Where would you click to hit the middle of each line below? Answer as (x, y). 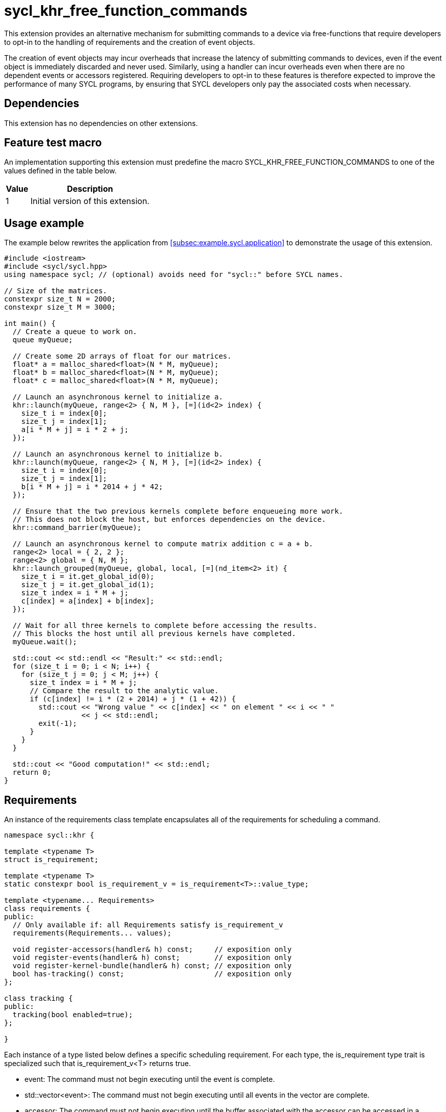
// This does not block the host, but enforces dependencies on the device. (169, 520)
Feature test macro (53, 143)
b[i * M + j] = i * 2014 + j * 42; (92, 487)
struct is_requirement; (51, 860)
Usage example (44, 223)
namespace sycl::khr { (49, 835)
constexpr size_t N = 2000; (60, 299)
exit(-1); (58, 724)
